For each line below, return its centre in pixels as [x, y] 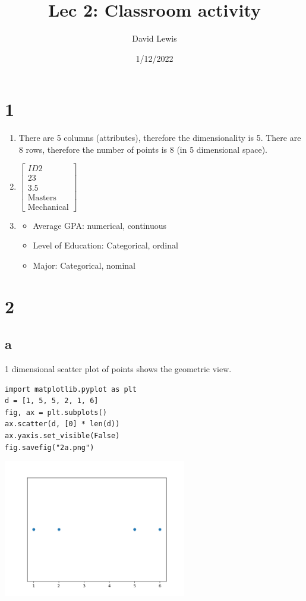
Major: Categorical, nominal [84, 265]
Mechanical [48, 207]
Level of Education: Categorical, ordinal [105, 245]
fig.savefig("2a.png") [50, 447]
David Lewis [154, 38]
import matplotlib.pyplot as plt [71, 389]
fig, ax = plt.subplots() [56, 412]
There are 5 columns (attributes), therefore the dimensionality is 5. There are [160, 138]
